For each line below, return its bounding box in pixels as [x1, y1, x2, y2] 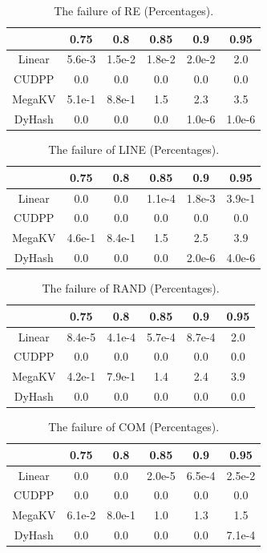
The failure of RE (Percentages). [54, 2, 214, 18]
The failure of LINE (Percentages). [48, 141, 220, 158]
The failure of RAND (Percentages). [42, 280, 220, 297]
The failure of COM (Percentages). [48, 418, 220, 435]
